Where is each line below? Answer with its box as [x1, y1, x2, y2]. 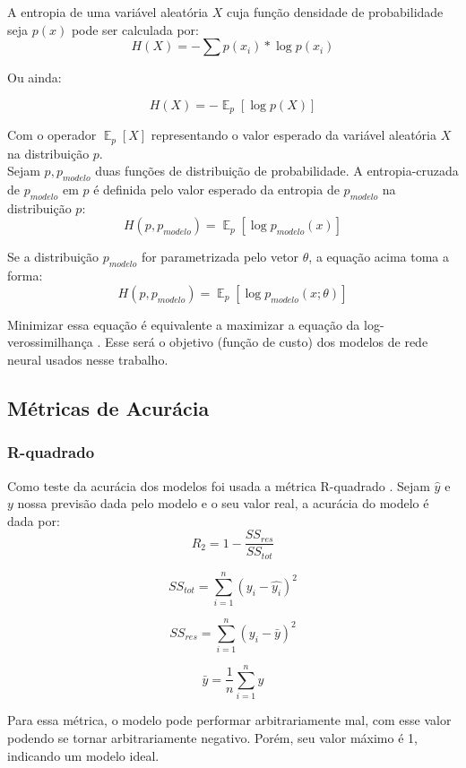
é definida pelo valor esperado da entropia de [93, 180, 340, 199]
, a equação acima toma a [308, 247, 450, 266]
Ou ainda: [7, 68, 62, 87]
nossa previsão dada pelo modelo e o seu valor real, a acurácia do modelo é [17, 494, 429, 513]
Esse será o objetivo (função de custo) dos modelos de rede [105, 332, 428, 351]
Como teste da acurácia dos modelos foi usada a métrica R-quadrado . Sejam [7, 476, 430, 495]
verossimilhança [7, 332, 93, 351]
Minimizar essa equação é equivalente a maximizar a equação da [7, 315, 360, 333]
